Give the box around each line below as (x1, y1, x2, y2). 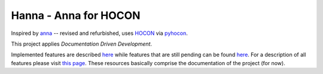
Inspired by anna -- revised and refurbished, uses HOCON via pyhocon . (11, 30, 188, 37)
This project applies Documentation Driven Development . (11, 40, 153, 47)
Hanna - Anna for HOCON (11, 9, 141, 22)
